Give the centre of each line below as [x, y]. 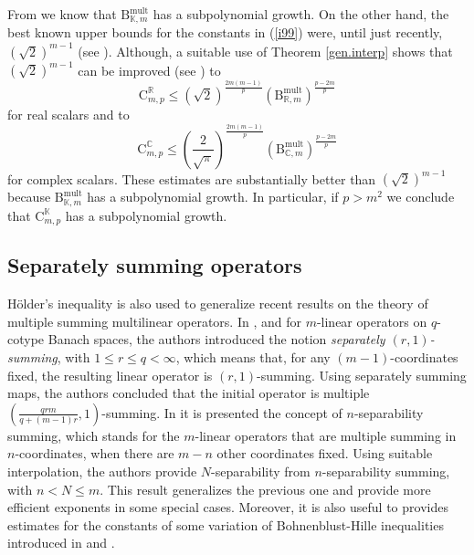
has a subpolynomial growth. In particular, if [213, 197]
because [29, 197]
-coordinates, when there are [95, 453]
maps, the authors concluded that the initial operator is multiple [189, 393]
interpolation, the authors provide [102, 471]
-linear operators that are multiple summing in [326, 435]
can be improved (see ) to [149, 70]
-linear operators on [372, 321]
